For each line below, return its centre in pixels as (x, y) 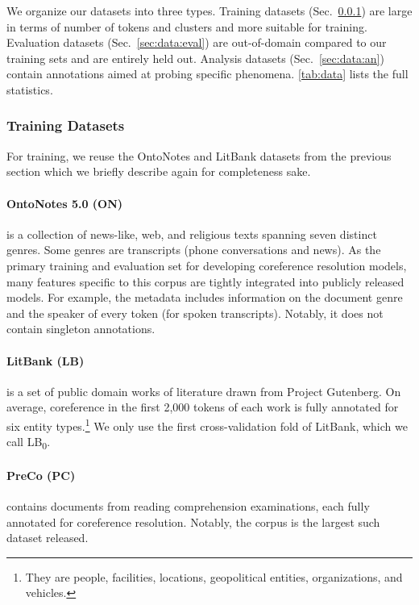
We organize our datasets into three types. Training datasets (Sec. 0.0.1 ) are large (209, 10)
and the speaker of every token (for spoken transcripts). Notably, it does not (195, 313)
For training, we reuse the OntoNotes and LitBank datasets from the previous (199, 155)
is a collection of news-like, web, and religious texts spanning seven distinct (192, 234)
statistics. (30, 89)
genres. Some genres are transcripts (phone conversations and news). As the (194, 250)
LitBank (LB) (46, 360)
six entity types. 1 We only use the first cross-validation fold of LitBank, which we (207, 424)
